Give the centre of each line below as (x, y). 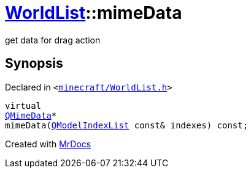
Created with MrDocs (48, 144)
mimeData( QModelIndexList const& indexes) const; (127, 125)
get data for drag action (53, 40)
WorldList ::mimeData (94, 13)
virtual (23, 105)
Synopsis (34, 64)
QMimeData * (31, 115)
